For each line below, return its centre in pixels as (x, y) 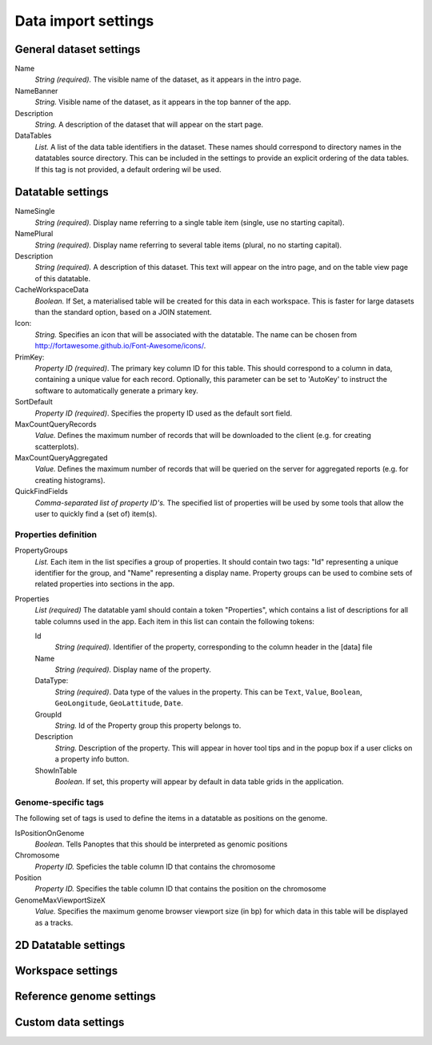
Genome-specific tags (59, 802)
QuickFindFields (41, 492)
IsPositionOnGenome (50, 833)
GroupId (48, 714)
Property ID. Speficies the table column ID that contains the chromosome (155, 866)
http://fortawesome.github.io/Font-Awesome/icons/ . (120, 346)
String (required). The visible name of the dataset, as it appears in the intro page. (168, 79)
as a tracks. (54, 922)
